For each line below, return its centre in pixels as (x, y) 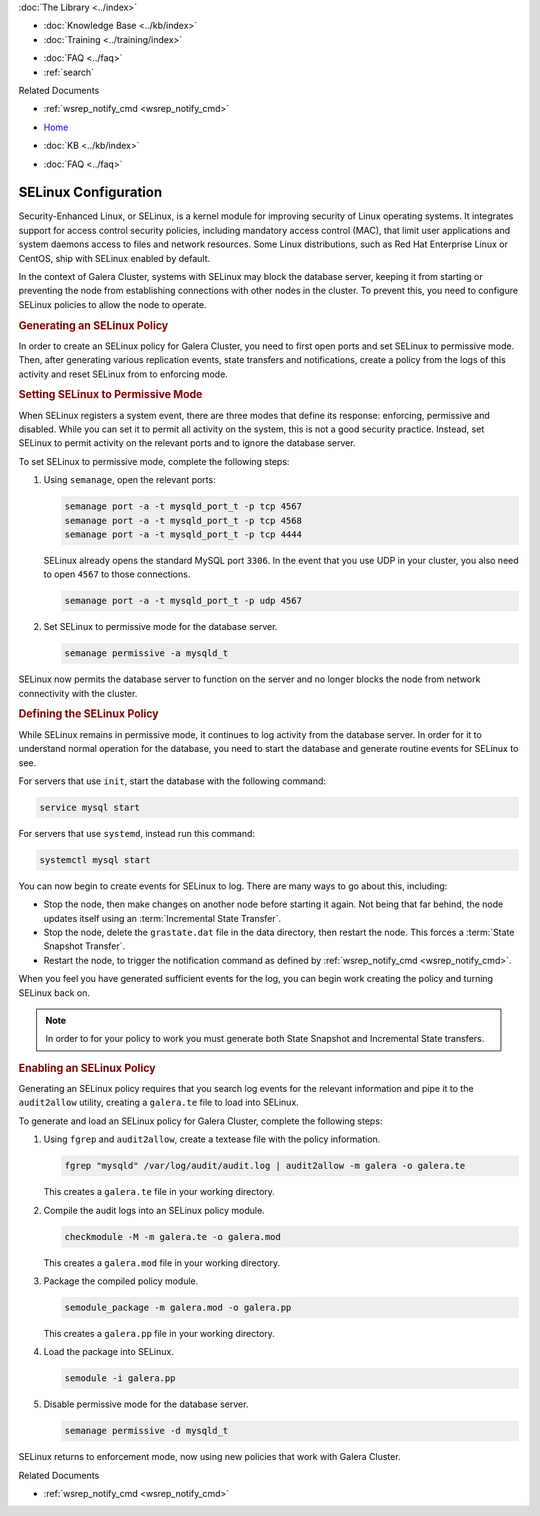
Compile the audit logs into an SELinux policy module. (154, 1210)
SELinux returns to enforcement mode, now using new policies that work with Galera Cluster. (209, 1457)
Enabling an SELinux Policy (87, 1068)
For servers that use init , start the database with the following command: (172, 781)
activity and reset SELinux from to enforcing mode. (123, 374)
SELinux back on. (54, 992)
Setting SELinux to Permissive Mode (110, 395)
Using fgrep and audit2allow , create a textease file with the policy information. (212, 1139)
